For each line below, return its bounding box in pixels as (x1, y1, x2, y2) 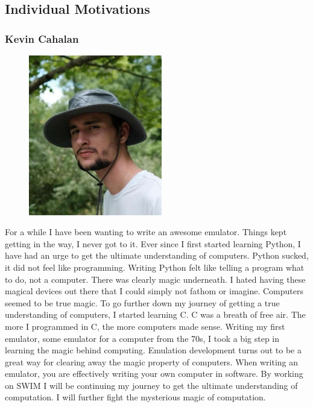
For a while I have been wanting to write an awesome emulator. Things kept (5, 226, 287, 238)
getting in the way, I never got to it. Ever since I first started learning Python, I (5, 237, 301, 250)
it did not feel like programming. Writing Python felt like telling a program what (5, 260, 305, 273)
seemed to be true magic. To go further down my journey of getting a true (5, 296, 280, 309)
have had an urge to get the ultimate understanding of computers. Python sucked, (5, 249, 309, 262)
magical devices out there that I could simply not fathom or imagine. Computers (5, 285, 303, 297)
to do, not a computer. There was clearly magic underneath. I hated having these (5, 273, 306, 285)
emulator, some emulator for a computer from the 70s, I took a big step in (5, 332, 279, 344)
